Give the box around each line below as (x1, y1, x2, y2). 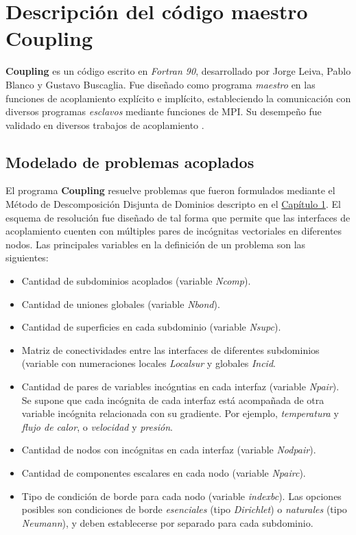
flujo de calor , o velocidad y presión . (21, 419, 173, 433)
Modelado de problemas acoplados (5, 151, 254, 172)
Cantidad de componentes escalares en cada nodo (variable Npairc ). (21, 465, 306, 479)
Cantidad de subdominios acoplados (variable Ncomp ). (21, 274, 251, 288)
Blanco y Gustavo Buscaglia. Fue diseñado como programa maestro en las (5, 77, 316, 91)
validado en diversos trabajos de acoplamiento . (5, 117, 204, 132)
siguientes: (5, 250, 49, 265)
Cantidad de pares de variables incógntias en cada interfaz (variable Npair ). (21, 379, 340, 394)
